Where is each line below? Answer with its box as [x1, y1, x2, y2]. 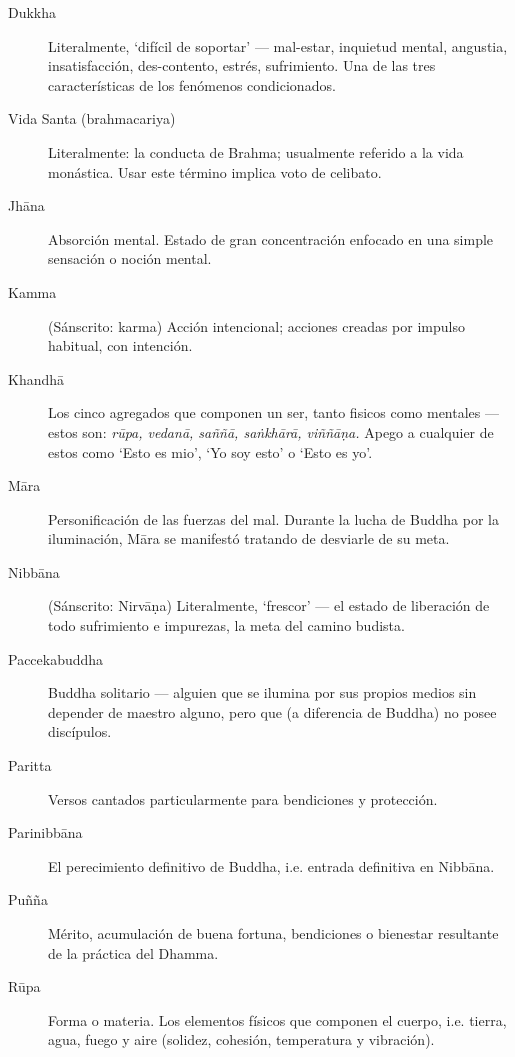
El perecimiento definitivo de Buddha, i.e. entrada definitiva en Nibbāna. [48, 855, 495, 876]
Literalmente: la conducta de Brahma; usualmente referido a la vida [48, 141, 464, 162]
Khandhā [8, 368, 65, 389]
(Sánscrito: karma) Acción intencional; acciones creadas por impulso [48, 315, 465, 336]
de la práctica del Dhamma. [48, 942, 219, 963]
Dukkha [8, 2, 57, 22]
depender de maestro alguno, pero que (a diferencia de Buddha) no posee [48, 701, 497, 722]
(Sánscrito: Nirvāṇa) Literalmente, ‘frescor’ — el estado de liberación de [48, 595, 490, 616]
